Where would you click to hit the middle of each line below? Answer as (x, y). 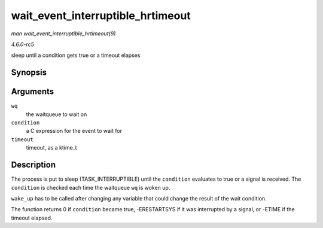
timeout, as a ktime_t (51, 148)
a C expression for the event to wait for (74, 131)
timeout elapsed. (32, 218)
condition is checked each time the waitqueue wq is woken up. (91, 187)
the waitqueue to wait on (57, 114)
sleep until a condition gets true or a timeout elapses (76, 55)
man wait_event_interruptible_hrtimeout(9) (63, 34)
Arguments (33, 92)
